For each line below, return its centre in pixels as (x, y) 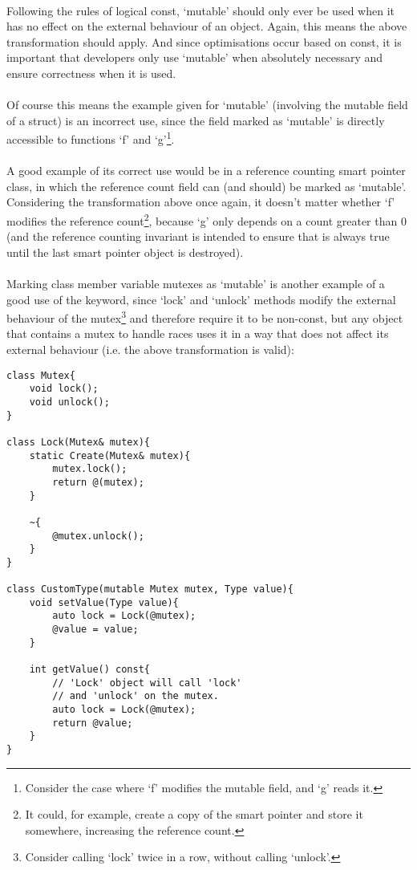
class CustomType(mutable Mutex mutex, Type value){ (150, 589)
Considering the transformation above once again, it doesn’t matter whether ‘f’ (201, 202)
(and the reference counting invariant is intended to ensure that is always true (198, 236)
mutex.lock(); (90, 469)
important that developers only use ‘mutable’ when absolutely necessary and (195, 57)
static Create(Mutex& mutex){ (110, 455)
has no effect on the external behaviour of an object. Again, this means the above (207, 26)
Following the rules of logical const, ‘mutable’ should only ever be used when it (200, 10)
